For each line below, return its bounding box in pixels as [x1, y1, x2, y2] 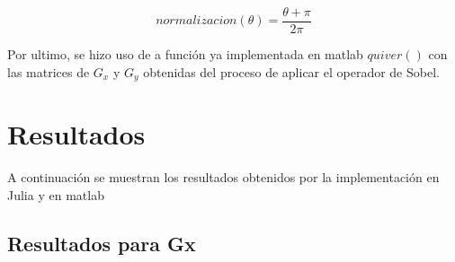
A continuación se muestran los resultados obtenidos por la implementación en [7, 168, 440, 187]
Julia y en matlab [7, 185, 104, 204]
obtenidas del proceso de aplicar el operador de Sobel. [143, 62, 440, 81]
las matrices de [7, 62, 90, 81]
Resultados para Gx [7, 229, 196, 257]
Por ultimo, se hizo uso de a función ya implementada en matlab [7, 45, 363, 64]
